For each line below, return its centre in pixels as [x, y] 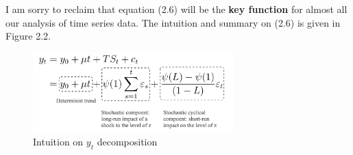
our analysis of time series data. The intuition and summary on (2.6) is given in [173, 22]
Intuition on [58, 141]
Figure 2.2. [28, 36]
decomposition [127, 141]
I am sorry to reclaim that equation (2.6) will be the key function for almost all [176, 9]
